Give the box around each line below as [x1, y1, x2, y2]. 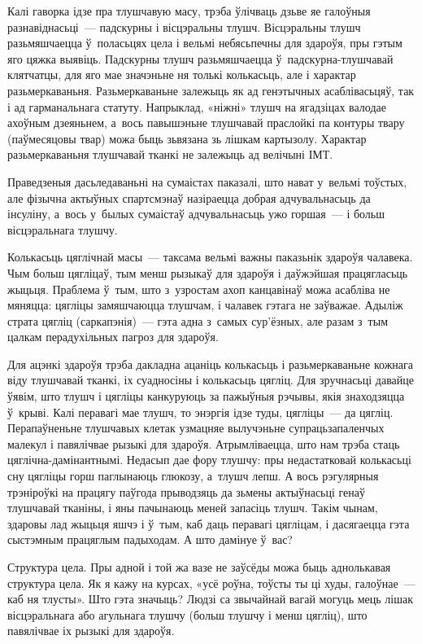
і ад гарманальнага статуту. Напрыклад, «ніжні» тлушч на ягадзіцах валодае [7, 98, 386, 115]
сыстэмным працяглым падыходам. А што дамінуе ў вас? [7, 531, 293, 548]
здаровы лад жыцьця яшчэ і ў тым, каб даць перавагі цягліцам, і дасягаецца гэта [7, 515, 410, 532]
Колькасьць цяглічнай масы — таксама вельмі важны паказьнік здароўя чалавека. [7, 248, 413, 265]
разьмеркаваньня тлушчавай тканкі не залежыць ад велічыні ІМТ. [7, 146, 333, 163]
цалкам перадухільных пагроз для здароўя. [7, 328, 219, 345]
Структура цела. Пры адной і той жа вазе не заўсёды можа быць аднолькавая [7, 559, 391, 575]
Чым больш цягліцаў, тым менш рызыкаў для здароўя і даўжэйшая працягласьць [7, 264, 408, 281]
